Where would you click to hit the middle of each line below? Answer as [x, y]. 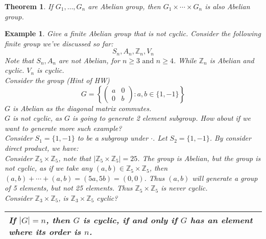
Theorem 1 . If [29, 6]
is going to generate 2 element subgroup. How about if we [161, 118]
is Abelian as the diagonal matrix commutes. [82, 108]
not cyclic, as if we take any [49, 168]
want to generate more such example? [63, 128]
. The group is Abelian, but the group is [199, 158]
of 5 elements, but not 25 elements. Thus [69, 188]
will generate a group [225, 178]
